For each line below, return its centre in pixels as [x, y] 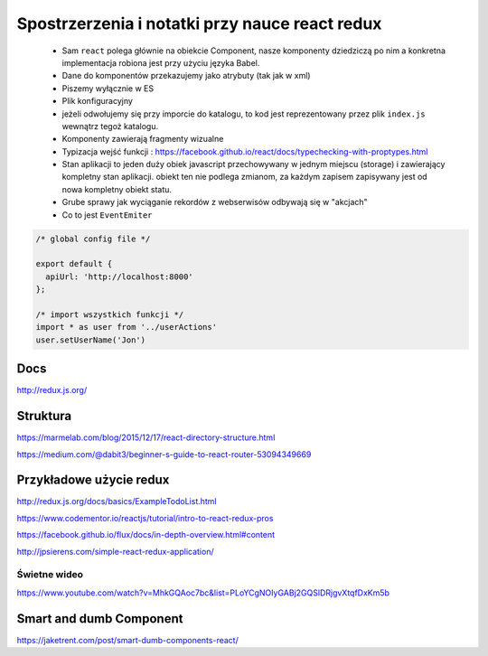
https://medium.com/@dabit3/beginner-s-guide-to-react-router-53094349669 [164, 454]
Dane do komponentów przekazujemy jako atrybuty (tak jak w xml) [186, 76]
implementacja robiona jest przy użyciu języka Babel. [161, 62]
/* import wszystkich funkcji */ [110, 314]
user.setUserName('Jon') [91, 340]
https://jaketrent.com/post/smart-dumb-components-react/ [127, 640]
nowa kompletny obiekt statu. [117, 189]
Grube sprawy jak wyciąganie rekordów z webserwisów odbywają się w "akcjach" [215, 202]
